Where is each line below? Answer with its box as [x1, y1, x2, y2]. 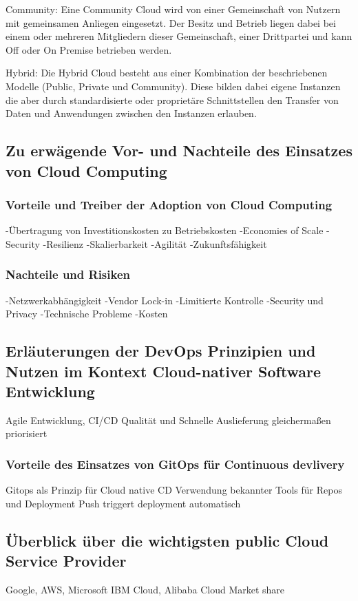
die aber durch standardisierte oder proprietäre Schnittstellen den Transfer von [6, 92, 339, 107]
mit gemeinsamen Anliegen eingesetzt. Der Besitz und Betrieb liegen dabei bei [6, 15, 336, 30]
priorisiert [6, 426, 48, 441]
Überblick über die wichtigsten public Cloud [6, 529, 329, 551]
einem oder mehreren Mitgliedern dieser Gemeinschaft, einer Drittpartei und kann [6, 29, 352, 43]
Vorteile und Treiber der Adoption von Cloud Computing [6, 196, 333, 213]
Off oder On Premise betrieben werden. [6, 42, 172, 56]
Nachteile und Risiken [6, 266, 130, 283]
